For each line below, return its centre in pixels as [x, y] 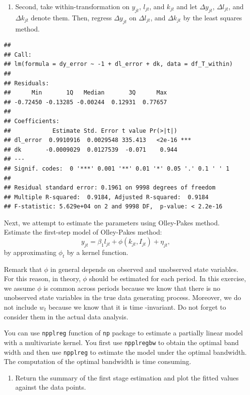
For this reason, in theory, [42, 278]
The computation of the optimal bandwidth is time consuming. [98, 361]
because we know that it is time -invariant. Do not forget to [137, 307]
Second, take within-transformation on [72, 6]
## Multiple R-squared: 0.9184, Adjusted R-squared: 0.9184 [106, 197]
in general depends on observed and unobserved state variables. [144, 269]
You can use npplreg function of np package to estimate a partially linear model [124, 333]
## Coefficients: [32, 121]
